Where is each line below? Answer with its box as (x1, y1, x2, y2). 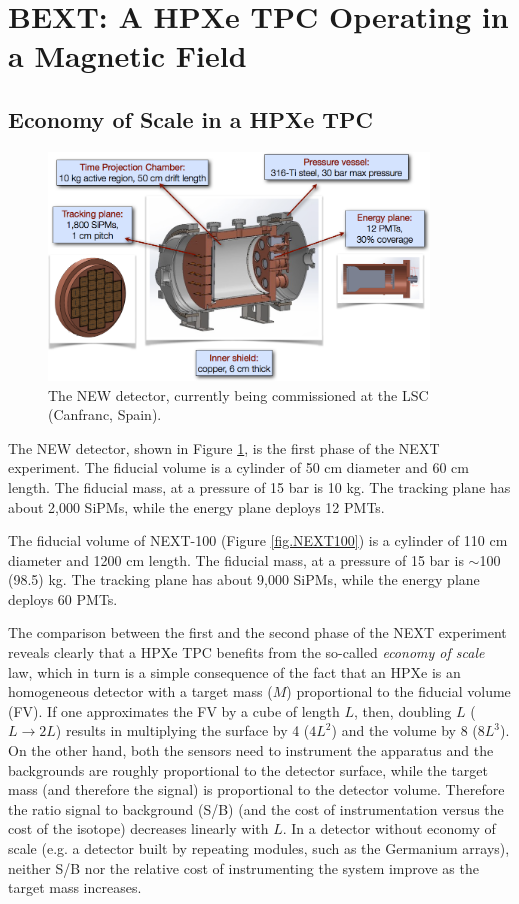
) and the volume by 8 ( (331, 720, 478, 741)
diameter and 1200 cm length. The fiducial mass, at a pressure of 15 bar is (8, 549, 464, 570)
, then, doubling (354, 700, 452, 721)
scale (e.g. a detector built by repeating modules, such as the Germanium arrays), (8, 838, 510, 858)
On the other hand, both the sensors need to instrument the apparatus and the (8, 740, 494, 761)
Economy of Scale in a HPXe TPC (8, 103, 374, 134)
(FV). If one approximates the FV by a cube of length (8, 700, 340, 721)
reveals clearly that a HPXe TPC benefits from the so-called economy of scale (8, 642, 485, 663)
